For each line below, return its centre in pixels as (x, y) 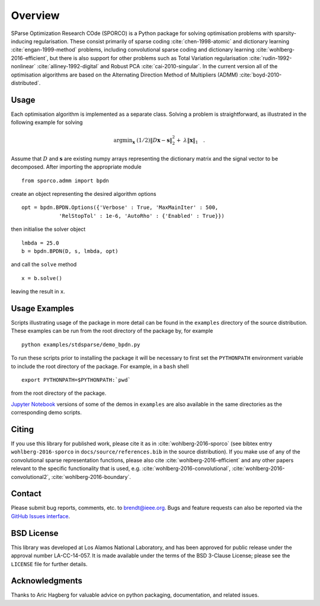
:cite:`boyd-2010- (260, 75)
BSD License (35, 533)
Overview (35, 15)
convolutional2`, (31, 477)
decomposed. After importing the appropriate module (76, 167)
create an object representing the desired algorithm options (84, 193)
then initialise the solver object (48, 229)
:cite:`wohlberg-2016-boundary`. (91, 477)
